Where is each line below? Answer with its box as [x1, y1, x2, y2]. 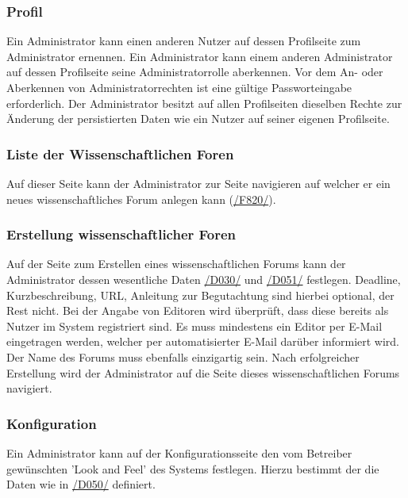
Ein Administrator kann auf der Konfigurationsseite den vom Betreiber [6, 444, 352, 461]
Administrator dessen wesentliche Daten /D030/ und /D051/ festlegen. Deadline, [6, 271, 401, 287]
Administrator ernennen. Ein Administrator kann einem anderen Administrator [6, 48, 393, 64]
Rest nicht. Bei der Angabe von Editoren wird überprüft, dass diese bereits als [6, 302, 389, 319]
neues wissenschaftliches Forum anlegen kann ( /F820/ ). [6, 190, 276, 207]
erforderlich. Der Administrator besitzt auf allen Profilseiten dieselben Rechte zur [6, 94, 402, 111]
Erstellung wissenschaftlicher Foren [6, 224, 237, 244]
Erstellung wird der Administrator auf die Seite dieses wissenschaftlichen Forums [6, 364, 400, 381]
